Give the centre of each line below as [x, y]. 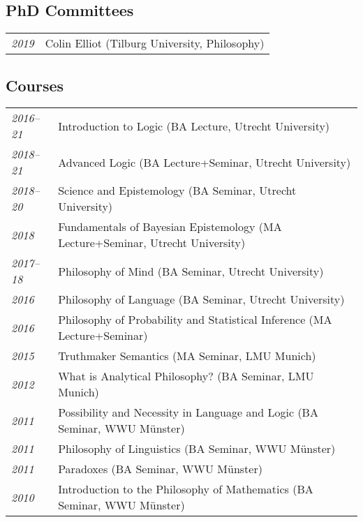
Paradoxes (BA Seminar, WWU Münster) [160, 469]
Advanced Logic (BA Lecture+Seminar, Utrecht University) [205, 162]
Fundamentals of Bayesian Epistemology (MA [170, 227]
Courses [35, 85]
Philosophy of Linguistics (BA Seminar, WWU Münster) [197, 449]
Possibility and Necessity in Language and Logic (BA [188, 412]
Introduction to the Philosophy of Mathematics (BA [186, 489]
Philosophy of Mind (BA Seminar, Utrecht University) [191, 271]
